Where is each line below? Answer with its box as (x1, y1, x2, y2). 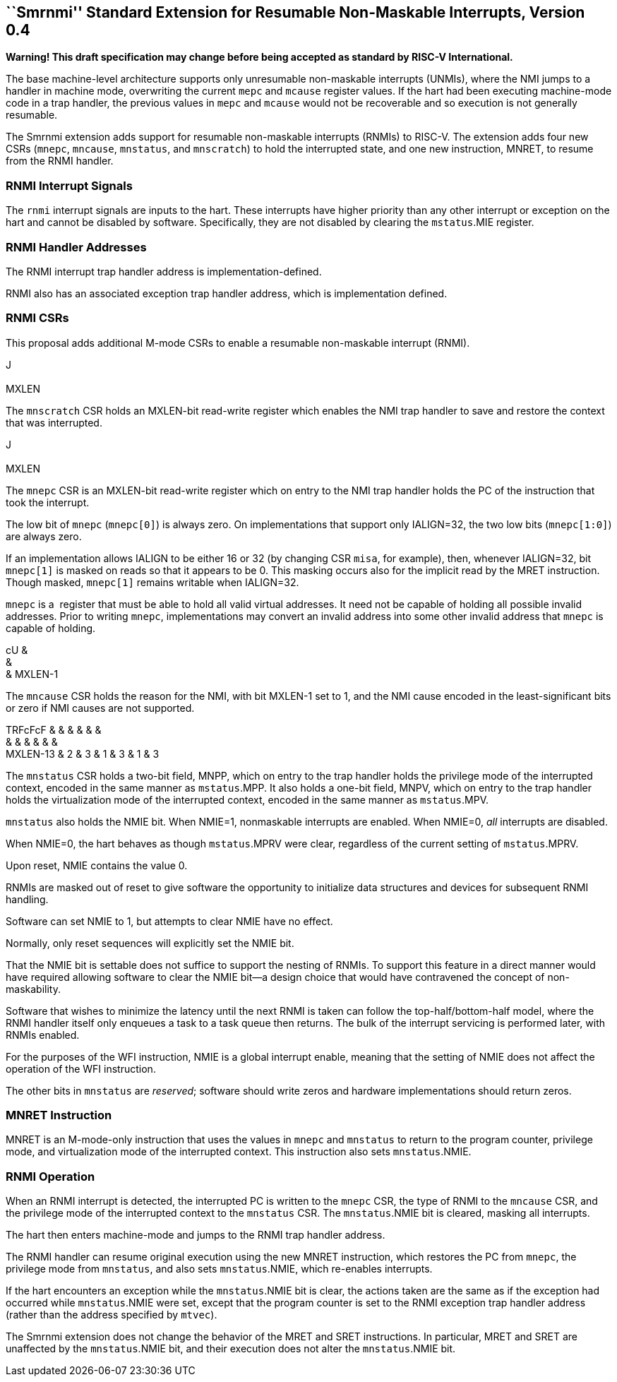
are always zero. (6, 530, 82, 542)
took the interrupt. (6, 496, 90, 508)
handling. (6, 893, 49, 905)
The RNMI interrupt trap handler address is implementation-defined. (6, 265, 322, 278)
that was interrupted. (6, 416, 102, 429)
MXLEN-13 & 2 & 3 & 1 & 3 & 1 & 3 (6, 747, 160, 760)
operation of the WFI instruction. (6, 1062, 156, 1075)
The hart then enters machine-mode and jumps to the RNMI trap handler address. (6, 1229, 385, 1241)
